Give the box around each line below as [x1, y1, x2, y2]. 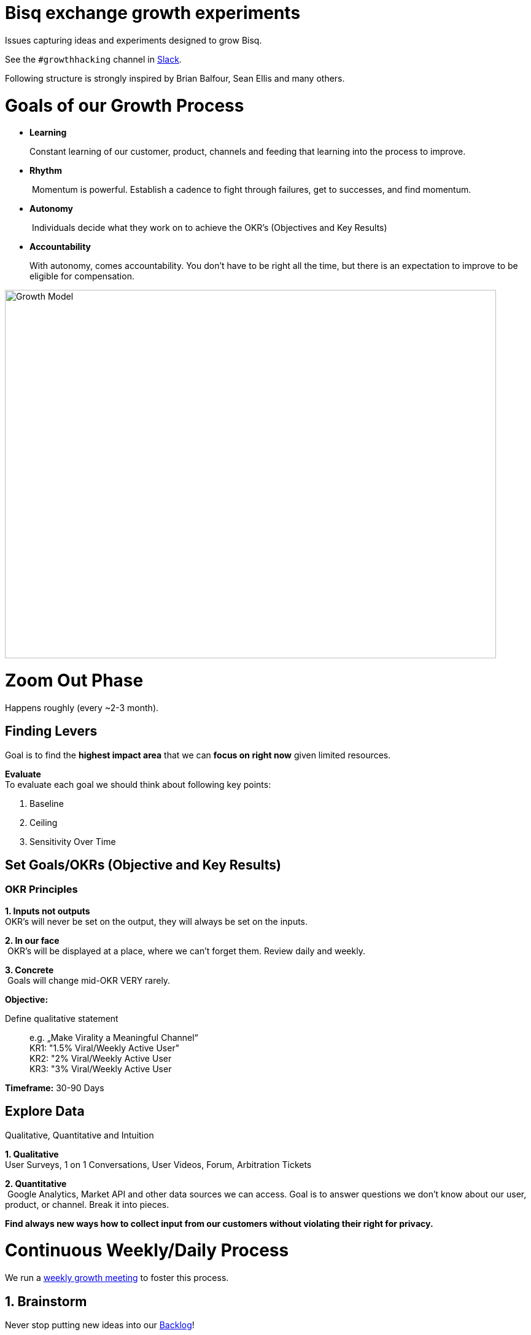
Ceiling [29, 817, 58, 828]
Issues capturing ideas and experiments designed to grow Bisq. [5, 34, 262, 45]
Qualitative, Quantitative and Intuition [5, 1129, 154, 1140]
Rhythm [29, 165, 62, 176]
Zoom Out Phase [5, 670, 144, 691]
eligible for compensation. [29, 271, 134, 282]
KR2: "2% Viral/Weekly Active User [29, 1053, 172, 1064]
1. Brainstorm [5, 1293, 87, 1309]
